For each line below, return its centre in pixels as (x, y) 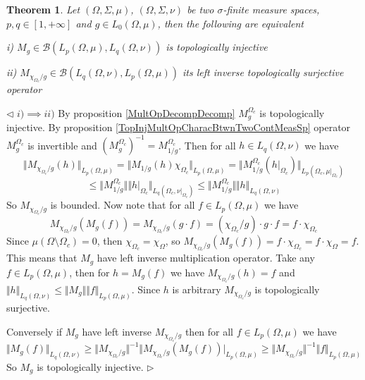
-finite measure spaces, (271, 9)
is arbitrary (197, 289)
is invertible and (62, 145)
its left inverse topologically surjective (263, 72)
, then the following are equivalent (230, 23)
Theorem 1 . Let (43, 9)
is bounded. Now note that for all (123, 205)
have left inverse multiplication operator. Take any (206, 258)
